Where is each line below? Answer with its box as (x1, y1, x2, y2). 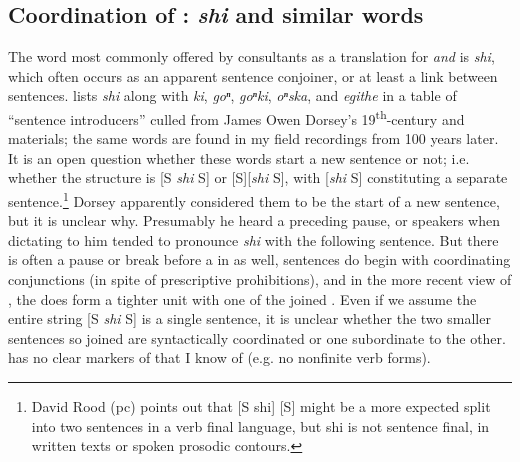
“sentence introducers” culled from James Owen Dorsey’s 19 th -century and (8, 105, 465, 129)
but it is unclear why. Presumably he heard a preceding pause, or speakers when (8, 210, 500, 231)
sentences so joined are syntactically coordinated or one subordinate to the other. (8, 327, 506, 348)
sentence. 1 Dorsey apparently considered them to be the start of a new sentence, (8, 188, 500, 211)
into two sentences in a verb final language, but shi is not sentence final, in (31, 415, 490, 436)
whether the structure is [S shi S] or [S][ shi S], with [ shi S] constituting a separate (8, 167, 508, 188)
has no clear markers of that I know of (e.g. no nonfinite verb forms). (8, 347, 431, 368)
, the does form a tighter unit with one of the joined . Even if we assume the (8, 288, 477, 309)
